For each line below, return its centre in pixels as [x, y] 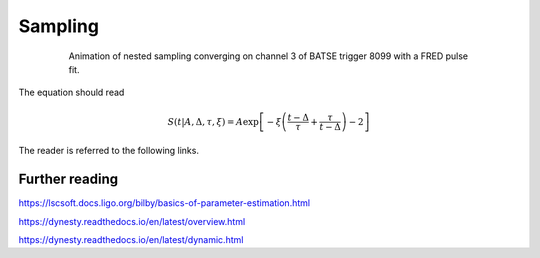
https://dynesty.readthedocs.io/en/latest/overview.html [132, 221]
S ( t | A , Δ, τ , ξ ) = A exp [213, 121]
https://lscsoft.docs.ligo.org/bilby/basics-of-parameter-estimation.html [164, 203]
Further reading [68, 179]
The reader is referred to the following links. [109, 151]
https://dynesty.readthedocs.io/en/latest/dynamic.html [131, 239]
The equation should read [71, 92]
